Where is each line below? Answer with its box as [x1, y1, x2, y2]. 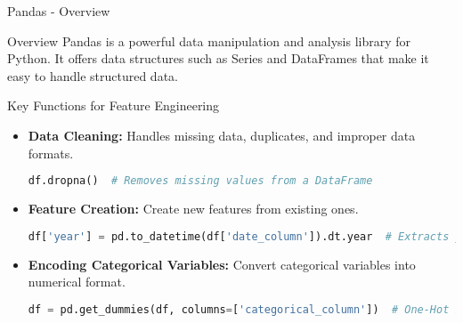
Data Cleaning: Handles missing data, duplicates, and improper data [28, 125, 416, 144]
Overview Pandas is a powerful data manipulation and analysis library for [7, 31, 411, 50]
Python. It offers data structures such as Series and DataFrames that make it [7, 49, 429, 68]
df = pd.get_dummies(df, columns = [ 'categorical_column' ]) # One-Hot [28, 303, 450, 316]
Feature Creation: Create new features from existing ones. [28, 199, 359, 218]
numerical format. [28, 272, 126, 291]
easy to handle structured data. [7, 66, 178, 85]
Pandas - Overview [7, 2, 110, 20]
